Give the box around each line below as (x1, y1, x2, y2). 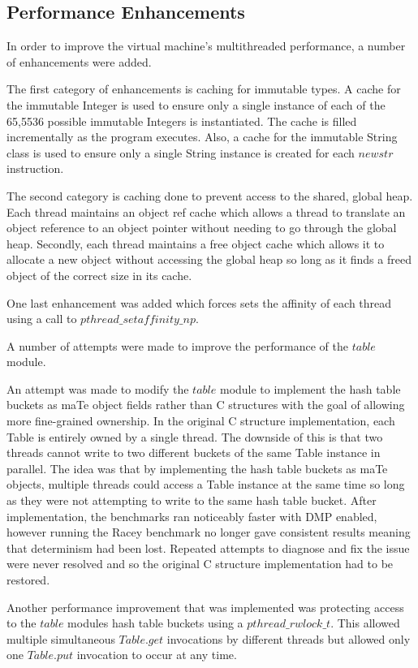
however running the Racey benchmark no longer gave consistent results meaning (6, 524, 411, 541)
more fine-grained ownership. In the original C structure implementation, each (6, 412, 395, 429)
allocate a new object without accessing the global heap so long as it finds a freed (6, 251, 412, 268)
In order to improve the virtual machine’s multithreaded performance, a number (6, 37, 406, 54)
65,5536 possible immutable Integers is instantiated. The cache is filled (6, 112, 357, 129)
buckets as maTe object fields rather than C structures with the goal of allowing (6, 396, 405, 413)
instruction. (6, 160, 64, 177)
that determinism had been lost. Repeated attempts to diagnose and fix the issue (6, 539, 410, 556)
